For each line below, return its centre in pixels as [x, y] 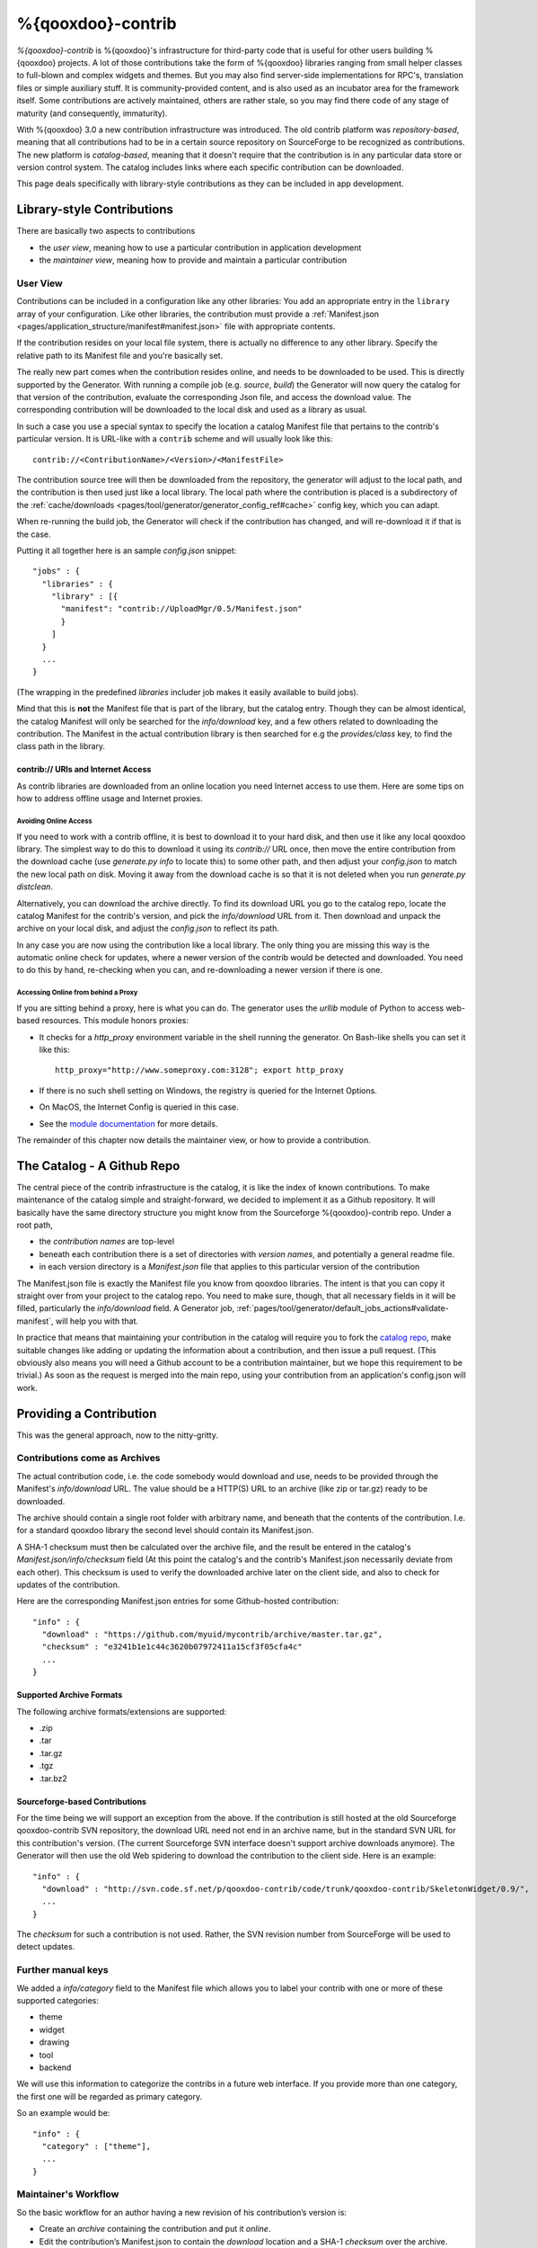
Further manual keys [62, 1970]
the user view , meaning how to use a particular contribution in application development [200, 247]
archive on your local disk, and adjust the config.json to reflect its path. [148, 928]
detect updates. [46, 1947]
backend [55, 2067]
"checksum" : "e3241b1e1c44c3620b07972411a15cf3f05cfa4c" [172, 1647]
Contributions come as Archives [88, 1459]
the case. [34, 534]
